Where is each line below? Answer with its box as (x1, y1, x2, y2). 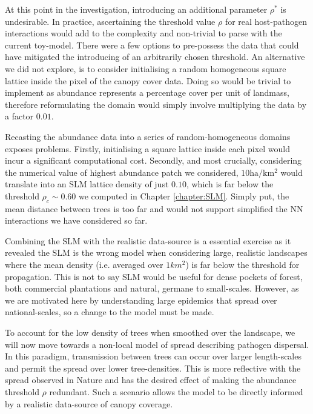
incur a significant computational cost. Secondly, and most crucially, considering (5, 154, 302, 167)
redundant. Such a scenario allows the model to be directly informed (49, 386, 303, 398)
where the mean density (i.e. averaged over (5, 258, 163, 271)
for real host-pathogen (225, 15, 307, 27)
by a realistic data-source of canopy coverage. (5, 397, 173, 410)
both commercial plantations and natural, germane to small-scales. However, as (5, 282, 299, 295)
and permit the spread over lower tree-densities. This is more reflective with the (5, 361, 301, 374)
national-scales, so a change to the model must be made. (5, 305, 214, 318)
